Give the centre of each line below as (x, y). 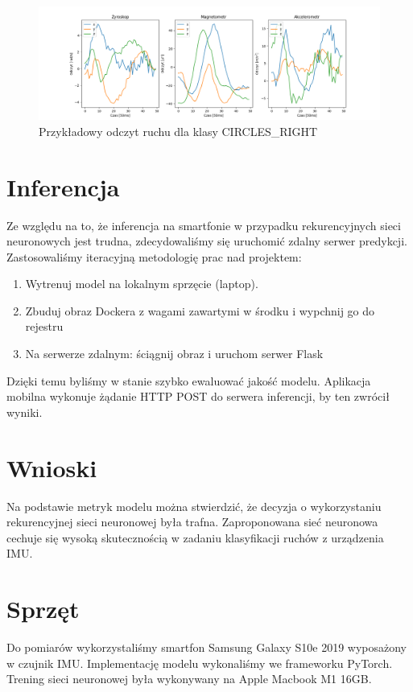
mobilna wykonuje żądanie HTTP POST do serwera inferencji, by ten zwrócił (198, 396)
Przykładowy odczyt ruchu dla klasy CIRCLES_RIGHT (178, 131)
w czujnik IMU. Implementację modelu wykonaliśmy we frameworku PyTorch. (200, 663)
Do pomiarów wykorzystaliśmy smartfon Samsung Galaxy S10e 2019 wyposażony (207, 647)
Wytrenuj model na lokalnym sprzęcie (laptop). (142, 284)
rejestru (44, 326)
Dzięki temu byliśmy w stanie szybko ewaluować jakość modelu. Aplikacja (189, 380)
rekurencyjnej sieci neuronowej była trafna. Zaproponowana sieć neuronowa (192, 522)
